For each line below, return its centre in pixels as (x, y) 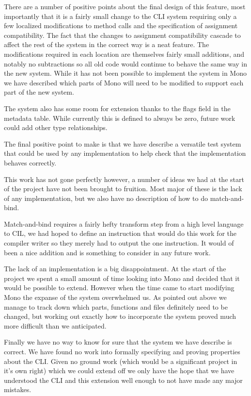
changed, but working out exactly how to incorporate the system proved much (120, 316)
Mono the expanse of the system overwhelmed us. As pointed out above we (115, 297)
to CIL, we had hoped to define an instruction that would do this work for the (120, 233)
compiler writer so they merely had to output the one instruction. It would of (119, 243)
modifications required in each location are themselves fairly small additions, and (124, 54)
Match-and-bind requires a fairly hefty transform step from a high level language (124, 223)
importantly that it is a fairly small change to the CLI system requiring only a (120, 16)
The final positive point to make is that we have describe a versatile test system (123, 143)
